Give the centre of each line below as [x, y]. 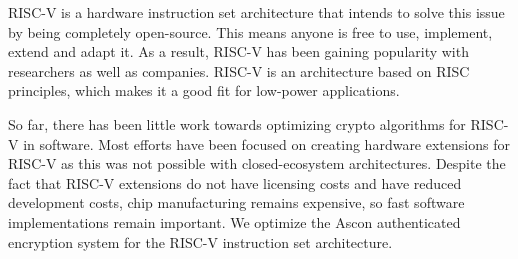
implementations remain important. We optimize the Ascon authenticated [234, 221]
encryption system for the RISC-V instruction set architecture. [200, 241]
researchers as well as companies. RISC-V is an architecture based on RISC [239, 70]
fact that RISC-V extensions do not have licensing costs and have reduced [235, 182]
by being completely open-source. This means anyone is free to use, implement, [250, 31]
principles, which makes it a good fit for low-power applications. [204, 90]
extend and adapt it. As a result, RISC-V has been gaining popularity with [238, 51]
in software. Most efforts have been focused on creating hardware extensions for [266, 143]
